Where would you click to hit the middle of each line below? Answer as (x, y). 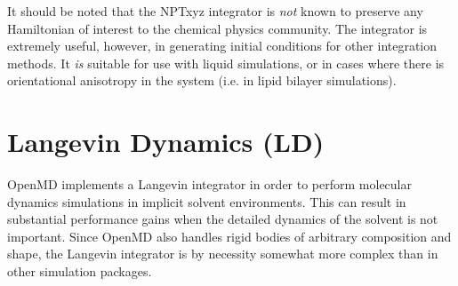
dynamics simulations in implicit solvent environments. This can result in (207, 201)
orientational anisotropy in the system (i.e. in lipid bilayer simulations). (202, 80)
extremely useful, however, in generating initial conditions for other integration (222, 46)
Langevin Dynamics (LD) (166, 142)
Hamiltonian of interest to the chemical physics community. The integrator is (217, 28)
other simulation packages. (80, 271)
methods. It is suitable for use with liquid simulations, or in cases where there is (226, 63)
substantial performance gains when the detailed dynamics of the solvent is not (223, 219)
